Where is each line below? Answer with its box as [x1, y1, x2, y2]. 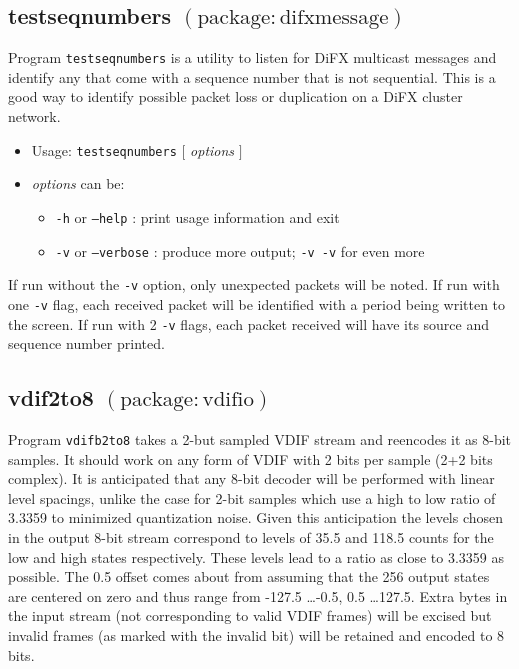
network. [8, 106, 61, 127]
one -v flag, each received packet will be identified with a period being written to [8, 293, 506, 314]
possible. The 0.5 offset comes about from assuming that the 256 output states [8, 566, 490, 587]
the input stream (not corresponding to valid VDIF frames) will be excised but [8, 605, 492, 626]
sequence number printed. [8, 333, 165, 354]
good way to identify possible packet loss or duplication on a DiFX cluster [8, 86, 463, 107]
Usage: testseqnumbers [31, 139, 177, 160]
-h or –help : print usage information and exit [55, 206, 340, 227]
